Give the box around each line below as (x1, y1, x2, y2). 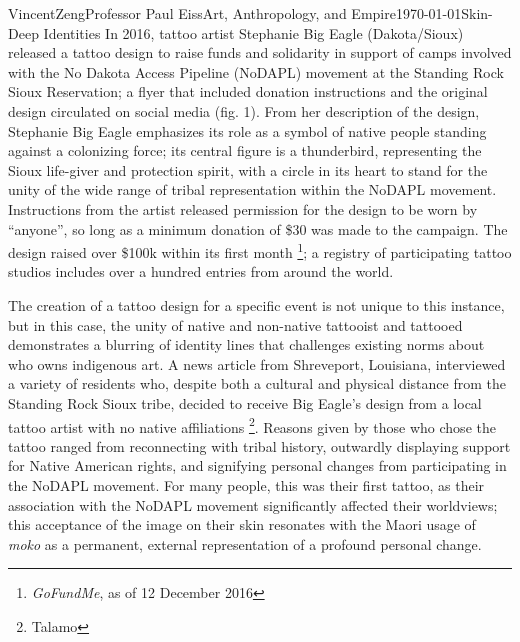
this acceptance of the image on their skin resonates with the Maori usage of (8, 514, 476, 535)
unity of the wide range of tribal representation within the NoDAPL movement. (8, 179, 497, 200)
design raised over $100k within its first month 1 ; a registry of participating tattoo (8, 239, 512, 262)
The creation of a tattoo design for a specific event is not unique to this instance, (8, 294, 505, 315)
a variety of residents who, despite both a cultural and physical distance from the (8, 373, 506, 394)
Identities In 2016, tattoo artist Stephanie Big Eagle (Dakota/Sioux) (43, 22, 464, 43)
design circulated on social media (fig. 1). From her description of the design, (8, 100, 480, 121)
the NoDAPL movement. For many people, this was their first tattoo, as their (8, 474, 485, 495)
